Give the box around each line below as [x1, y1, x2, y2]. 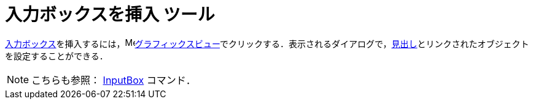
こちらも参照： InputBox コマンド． [31, 73, 196, 86]
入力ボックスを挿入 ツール [5, 4, 215, 25]
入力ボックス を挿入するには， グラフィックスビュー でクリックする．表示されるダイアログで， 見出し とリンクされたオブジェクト [5, 38, 529, 49]
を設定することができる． [5, 50, 108, 61]
